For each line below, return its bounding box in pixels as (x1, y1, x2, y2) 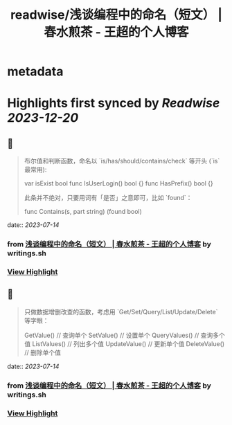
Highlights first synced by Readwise (7, 96, 220, 111)
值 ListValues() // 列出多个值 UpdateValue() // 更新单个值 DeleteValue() (24, 339, 225, 347)
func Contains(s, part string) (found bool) (24, 208, 142, 216)
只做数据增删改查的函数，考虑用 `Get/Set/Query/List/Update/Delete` (24, 307, 218, 316)
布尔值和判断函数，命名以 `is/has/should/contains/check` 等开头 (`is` (24, 157, 220, 165)
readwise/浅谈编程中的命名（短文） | (10, 7, 223, 23)
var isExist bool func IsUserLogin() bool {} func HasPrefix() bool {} (24, 179, 213, 188)
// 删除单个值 (24, 348, 61, 356)
